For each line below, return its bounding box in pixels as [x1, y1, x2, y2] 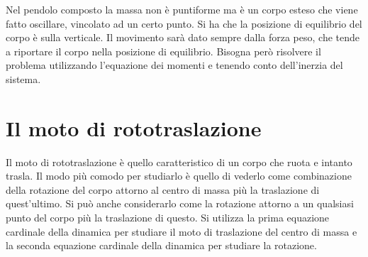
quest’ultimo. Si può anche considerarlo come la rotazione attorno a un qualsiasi [6, 196, 354, 211]
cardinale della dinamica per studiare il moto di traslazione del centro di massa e [6, 224, 357, 239]
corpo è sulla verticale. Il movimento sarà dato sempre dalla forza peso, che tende [6, 30, 359, 45]
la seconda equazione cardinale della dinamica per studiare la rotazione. [6, 238, 317, 253]
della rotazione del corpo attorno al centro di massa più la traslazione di [6, 182, 320, 197]
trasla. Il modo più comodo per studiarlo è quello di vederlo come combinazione [6, 168, 352, 183]
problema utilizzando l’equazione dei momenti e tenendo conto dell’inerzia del [6, 58, 343, 72]
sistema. [6, 71, 41, 86]
